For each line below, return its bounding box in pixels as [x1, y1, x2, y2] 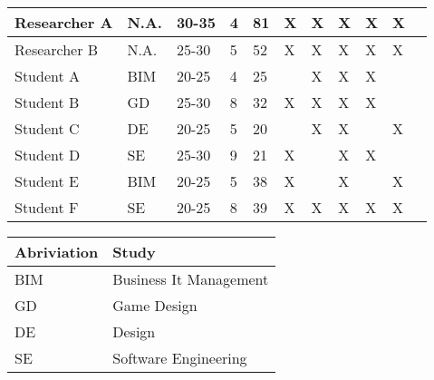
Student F [14, 197, 79, 218]
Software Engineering [112, 347, 247, 368]
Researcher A [14, 12, 113, 33]
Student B [14, 92, 80, 112]
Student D [14, 144, 81, 165]
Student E [14, 171, 79, 191]
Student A [14, 65, 81, 86]
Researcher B [14, 39, 99, 60]
